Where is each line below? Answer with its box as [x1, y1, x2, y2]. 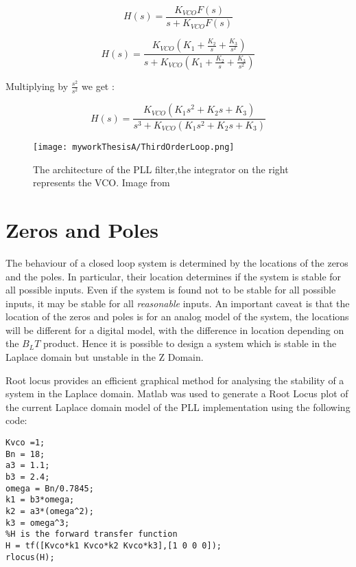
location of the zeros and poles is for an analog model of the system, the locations [5, 309, 349, 324]
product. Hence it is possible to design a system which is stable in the [43, 336, 337, 351]
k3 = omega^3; [5, 518, 70, 528]
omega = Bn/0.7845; [5, 483, 94, 493]
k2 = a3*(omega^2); [5, 506, 94, 516]
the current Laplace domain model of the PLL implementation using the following [5, 399, 351, 414]
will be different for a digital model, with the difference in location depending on [5, 322, 344, 337]
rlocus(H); [5, 552, 55, 562]
